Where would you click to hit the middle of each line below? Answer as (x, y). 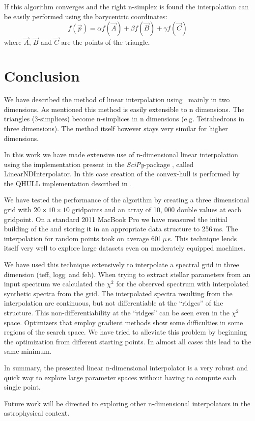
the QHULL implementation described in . (68, 183)
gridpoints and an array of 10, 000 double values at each (156, 210)
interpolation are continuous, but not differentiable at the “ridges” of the (113, 303)
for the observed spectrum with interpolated (183, 284)
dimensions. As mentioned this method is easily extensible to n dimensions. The (124, 109)
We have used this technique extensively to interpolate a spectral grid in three (122, 265)
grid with (18, 210)
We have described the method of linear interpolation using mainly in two (117, 99)
